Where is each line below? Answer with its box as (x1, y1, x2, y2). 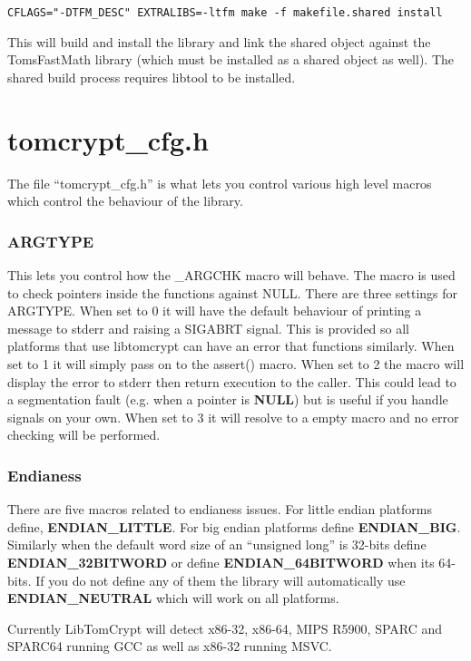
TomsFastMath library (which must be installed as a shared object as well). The (7, 50, 454, 69)
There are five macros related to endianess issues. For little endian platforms (7, 500, 432, 519)
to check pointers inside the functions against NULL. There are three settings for (7, 283, 458, 302)
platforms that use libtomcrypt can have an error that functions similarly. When (7, 336, 455, 355)
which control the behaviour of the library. (7, 191, 243, 210)
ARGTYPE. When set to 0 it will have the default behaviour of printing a (7, 301, 422, 320)
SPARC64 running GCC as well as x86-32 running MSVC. (7, 637, 332, 656)
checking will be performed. (7, 425, 161, 444)
